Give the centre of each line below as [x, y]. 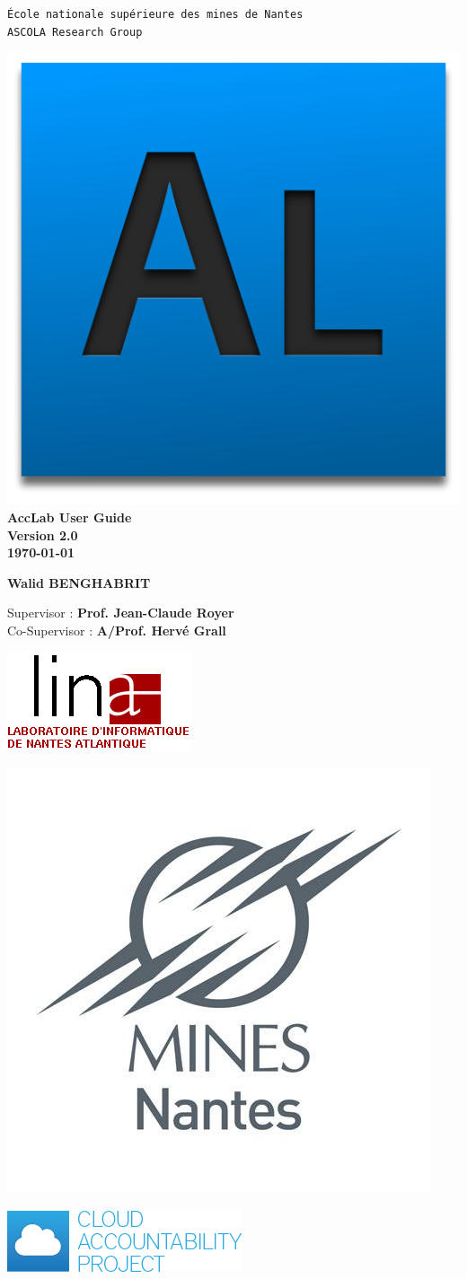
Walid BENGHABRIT [79, 582]
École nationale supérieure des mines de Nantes [155, 14]
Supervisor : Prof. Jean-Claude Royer [121, 613]
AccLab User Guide [70, 517]
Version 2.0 [43, 534]
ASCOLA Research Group [75, 32]
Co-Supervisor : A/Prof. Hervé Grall [117, 630]
